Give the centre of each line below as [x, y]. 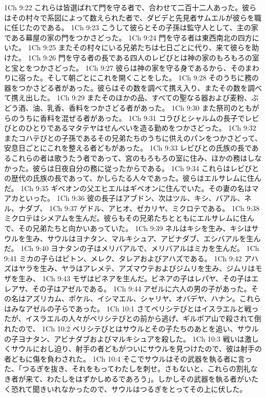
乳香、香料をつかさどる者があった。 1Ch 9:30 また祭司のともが [153, 107]
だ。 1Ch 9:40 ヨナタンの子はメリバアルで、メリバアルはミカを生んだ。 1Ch [132, 248]
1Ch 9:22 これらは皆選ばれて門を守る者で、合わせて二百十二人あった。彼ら [130, 7]
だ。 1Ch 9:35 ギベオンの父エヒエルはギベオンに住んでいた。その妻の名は [128, 188]
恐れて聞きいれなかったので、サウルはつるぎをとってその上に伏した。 [129, 389]
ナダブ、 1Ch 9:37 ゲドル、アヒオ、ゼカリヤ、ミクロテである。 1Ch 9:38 [139, 208]
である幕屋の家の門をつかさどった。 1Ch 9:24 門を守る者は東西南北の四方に [132, 37]
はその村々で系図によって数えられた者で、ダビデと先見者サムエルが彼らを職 [133, 17]
